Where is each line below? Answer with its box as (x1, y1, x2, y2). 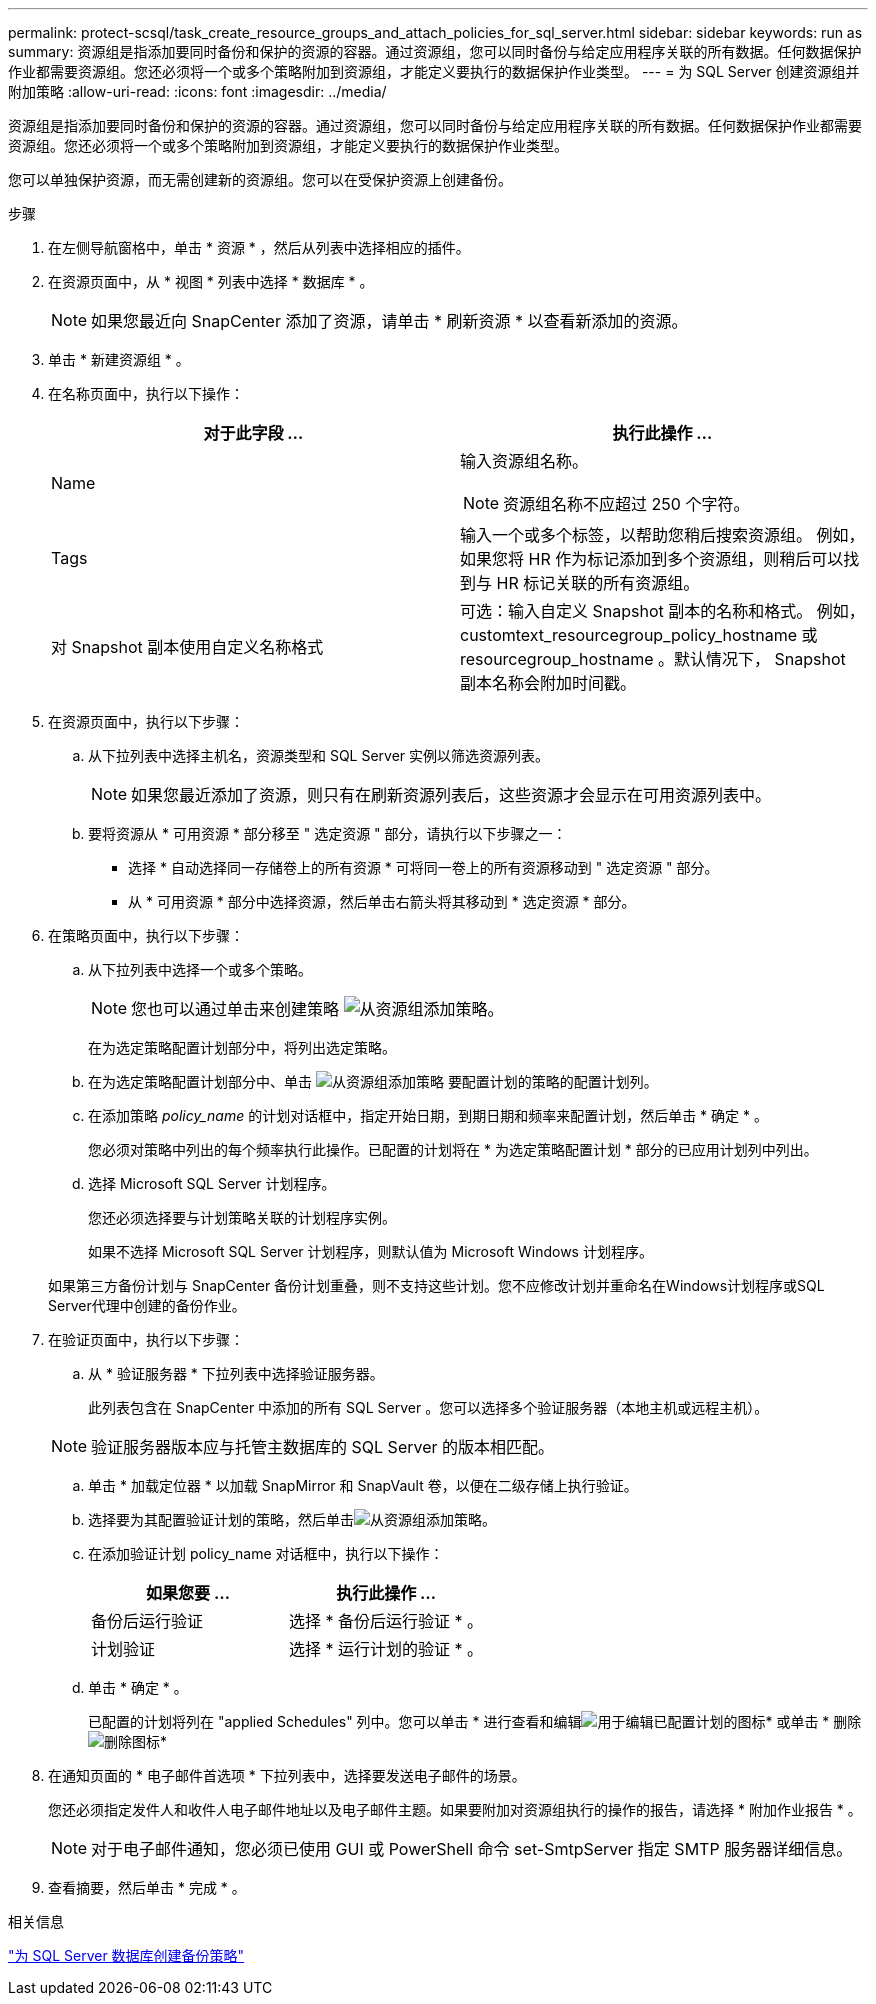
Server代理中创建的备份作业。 (48, 1297, 246, 1314)
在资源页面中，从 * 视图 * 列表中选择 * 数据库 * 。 (48, 273, 374, 290)
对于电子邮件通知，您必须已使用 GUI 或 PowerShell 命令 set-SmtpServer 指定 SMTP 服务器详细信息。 (91, 1839, 853, 1859)
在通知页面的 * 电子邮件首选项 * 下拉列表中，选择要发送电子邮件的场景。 (48, 1767, 526, 1784)
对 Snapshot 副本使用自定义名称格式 (51, 637, 324, 657)
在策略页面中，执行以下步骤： (48, 927, 244, 944)
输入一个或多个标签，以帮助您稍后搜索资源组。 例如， (460, 525, 865, 545)
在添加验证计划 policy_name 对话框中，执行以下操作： (88, 1545, 444, 1562)
